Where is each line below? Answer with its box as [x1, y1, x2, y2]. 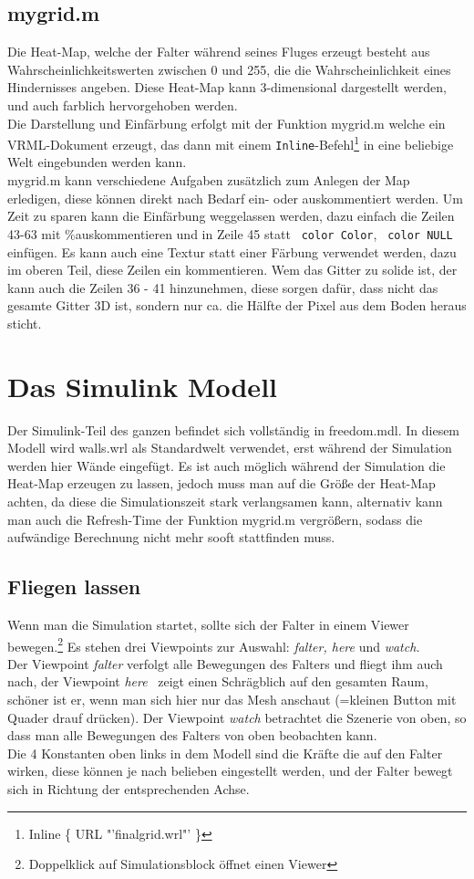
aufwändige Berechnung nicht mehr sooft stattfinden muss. [7, 528, 335, 547]
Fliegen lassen [7, 572, 141, 601]
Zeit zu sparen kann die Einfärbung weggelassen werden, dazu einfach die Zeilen [7, 206, 455, 225]
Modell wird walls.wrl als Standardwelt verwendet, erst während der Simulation [7, 438, 452, 457]
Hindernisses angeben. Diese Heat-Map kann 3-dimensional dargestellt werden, [7, 78, 447, 97]
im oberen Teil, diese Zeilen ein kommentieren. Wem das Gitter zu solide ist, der [7, 260, 458, 279]
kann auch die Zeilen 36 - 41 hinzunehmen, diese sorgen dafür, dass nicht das [7, 277, 438, 297]
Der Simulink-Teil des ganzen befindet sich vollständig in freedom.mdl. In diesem [7, 420, 460, 439]
